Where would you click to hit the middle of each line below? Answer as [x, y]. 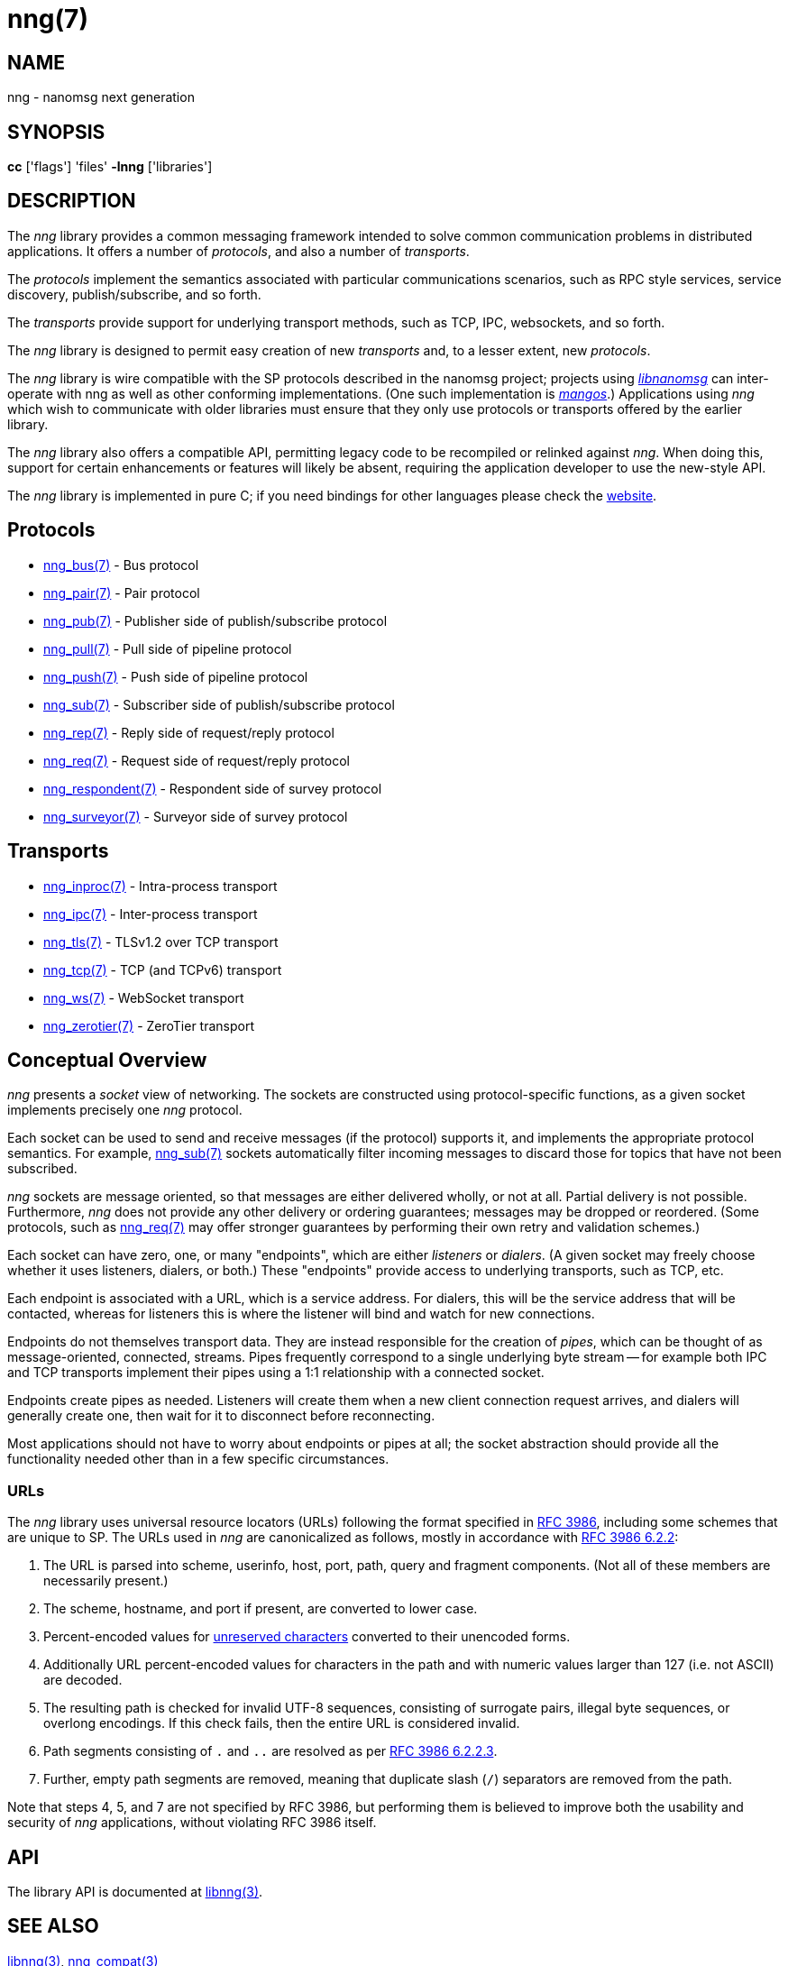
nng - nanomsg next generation [101, 97]
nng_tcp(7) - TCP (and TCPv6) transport [163, 969]
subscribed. [42, 1169]
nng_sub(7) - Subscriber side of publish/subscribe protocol [219, 704]
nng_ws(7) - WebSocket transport [144, 997]
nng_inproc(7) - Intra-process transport [160, 886]
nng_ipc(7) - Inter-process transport [151, 914]
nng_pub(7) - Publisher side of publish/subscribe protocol [215, 620]
